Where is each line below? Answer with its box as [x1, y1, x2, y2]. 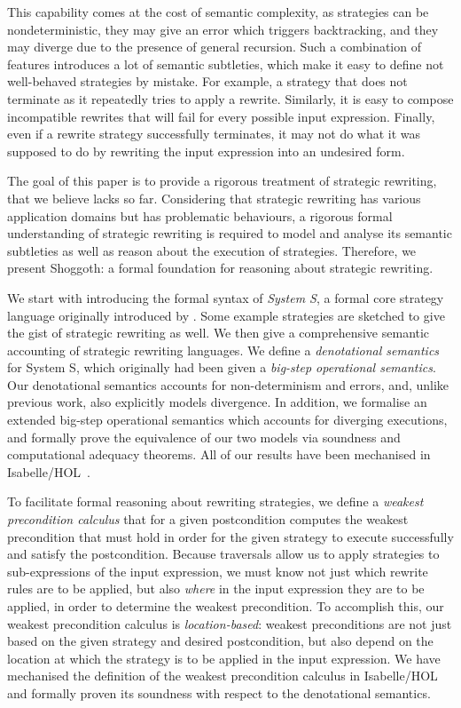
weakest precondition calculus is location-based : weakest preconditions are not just [7, 614, 452, 632]
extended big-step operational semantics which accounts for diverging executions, [7, 410, 448, 429]
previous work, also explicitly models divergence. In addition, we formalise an [7, 393, 427, 411]
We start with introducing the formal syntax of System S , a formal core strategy [7, 288, 444, 306]
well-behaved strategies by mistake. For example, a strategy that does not [7, 72, 408, 91]
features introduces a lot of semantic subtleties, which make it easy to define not [7, 54, 444, 73]
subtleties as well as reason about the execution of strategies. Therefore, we [7, 241, 417, 259]
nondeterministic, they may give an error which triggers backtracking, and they [7, 20, 439, 38]
